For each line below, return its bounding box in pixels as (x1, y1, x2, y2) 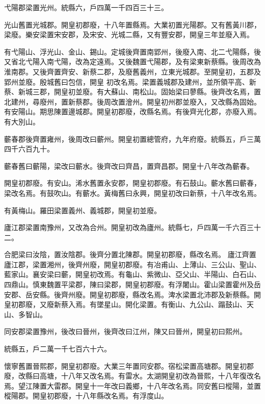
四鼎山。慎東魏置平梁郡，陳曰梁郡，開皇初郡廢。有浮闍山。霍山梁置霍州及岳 (4, 279, 261, 290)
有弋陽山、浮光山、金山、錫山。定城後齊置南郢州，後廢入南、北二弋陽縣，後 (4, 46, 261, 57)
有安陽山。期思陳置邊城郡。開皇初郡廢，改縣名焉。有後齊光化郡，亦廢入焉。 (4, 106, 261, 117)
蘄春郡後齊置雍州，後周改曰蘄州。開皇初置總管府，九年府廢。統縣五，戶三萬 (4, 133, 261, 144)
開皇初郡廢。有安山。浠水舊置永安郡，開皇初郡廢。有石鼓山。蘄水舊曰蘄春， (4, 178, 261, 188)
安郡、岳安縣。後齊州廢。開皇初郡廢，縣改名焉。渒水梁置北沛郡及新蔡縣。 (4, 289, 254, 299)
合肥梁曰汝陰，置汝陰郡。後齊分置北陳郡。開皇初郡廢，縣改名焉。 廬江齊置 (4, 249, 256, 260)
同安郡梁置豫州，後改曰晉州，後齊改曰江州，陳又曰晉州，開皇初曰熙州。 (4, 326, 247, 337)
